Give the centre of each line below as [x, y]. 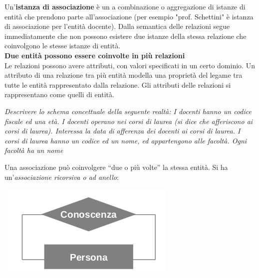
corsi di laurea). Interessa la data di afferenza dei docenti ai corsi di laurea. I [123, 131]
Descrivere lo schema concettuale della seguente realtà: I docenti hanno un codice [128, 111]
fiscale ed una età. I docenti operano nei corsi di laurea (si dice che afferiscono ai [129, 121]
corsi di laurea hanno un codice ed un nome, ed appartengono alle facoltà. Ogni [126, 140]
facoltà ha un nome [34, 150]
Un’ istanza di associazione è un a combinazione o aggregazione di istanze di [125, 6]
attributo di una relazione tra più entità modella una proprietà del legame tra [124, 75]
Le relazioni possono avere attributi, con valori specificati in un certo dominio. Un [130, 65]
